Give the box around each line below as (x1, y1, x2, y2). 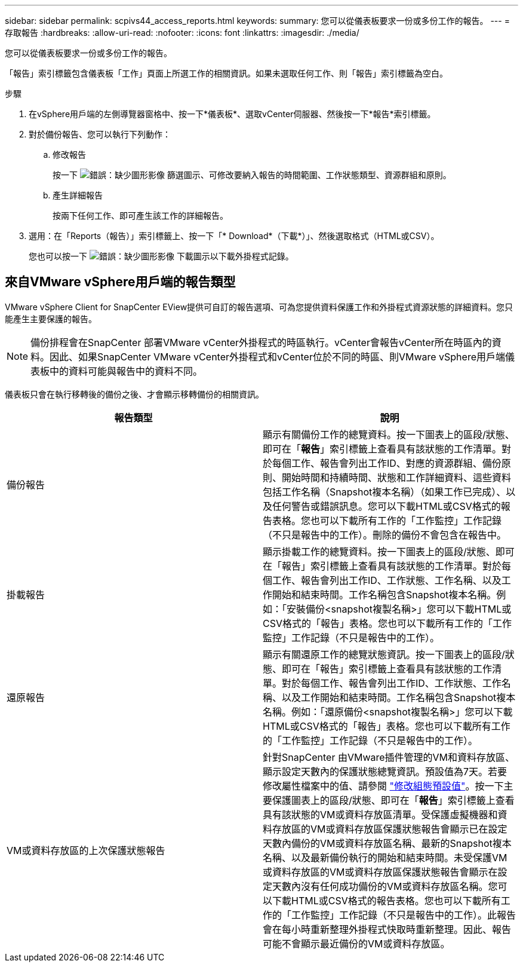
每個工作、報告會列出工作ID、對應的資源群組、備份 (272, 457, 502, 469)
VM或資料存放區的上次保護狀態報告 (7, 844, 165, 856)
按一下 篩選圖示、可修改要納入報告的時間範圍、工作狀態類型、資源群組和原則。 (53, 170, 451, 180)
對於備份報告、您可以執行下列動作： (29, 129, 171, 139)
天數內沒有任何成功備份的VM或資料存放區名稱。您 (272, 880, 498, 892)
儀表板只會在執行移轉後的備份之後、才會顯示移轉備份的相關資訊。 (5, 388, 264, 399)
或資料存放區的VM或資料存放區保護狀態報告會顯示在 (263, 865, 498, 878)
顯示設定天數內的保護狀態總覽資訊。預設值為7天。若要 (263, 765, 507, 778)
